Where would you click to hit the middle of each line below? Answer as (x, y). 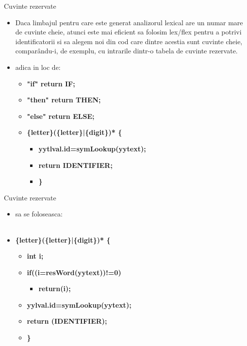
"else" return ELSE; (61, 116)
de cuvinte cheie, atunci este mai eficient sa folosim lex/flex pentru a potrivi (128, 32)
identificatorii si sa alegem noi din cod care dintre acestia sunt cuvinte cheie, (129, 41)
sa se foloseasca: (39, 214)
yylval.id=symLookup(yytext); (79, 305)
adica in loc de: (38, 67)
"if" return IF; (51, 83)
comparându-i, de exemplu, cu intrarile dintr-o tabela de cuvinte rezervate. (126, 51)
